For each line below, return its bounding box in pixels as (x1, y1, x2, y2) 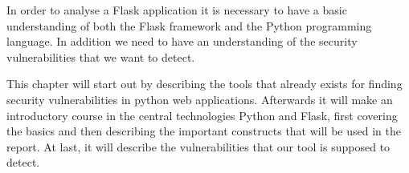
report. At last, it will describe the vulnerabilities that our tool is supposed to (6, 138, 391, 155)
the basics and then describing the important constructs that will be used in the (6, 123, 401, 139)
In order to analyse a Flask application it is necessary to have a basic (6, 2, 347, 18)
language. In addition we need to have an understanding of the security (6, 33, 358, 50)
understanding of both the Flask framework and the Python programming (6, 17, 372, 34)
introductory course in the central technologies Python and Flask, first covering (6, 107, 398, 123)
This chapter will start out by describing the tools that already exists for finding (6, 75, 403, 92)
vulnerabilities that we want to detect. (6, 48, 195, 65)
